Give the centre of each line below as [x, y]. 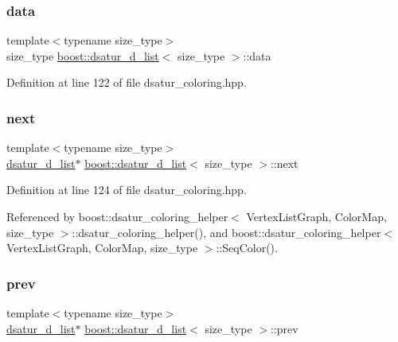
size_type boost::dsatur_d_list [83, 55]
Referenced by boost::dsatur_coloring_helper [117, 216]
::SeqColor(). [247, 248]
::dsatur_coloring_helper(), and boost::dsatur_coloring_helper [226, 232]
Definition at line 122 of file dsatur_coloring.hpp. [127, 82]
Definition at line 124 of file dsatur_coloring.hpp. [127, 190]
